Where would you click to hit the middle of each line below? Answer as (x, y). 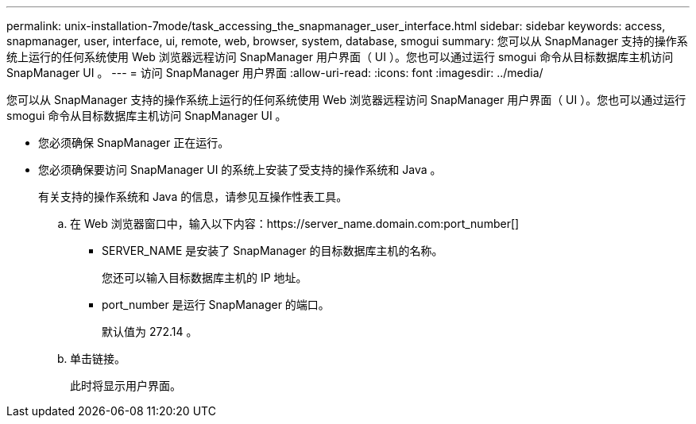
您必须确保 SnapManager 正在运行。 (134, 143)
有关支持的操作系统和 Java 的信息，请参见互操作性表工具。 (193, 197)
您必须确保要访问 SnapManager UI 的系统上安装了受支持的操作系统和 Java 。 (240, 170)
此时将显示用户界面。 (126, 385)
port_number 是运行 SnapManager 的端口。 (216, 305)
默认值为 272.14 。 (150, 331)
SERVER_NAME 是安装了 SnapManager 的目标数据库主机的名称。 (273, 251)
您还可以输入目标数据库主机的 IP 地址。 (205, 278)
